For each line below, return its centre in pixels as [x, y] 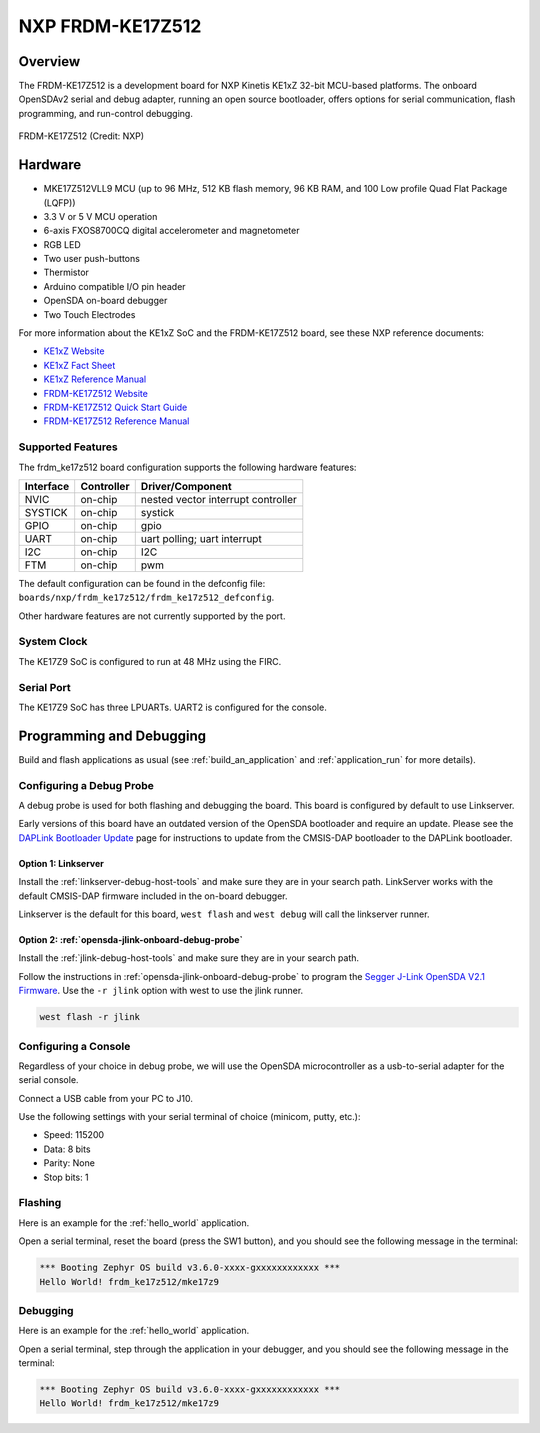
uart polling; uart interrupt [201, 538]
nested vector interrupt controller [218, 499]
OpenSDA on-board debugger [105, 301]
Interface [47, 486]
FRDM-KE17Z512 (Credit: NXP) [81, 136]
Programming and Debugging [112, 735]
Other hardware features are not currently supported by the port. [152, 616]
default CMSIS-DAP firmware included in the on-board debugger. [153, 896]
